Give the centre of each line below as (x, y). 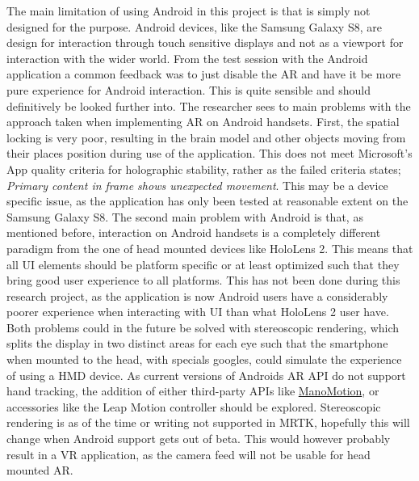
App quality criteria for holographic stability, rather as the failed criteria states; (204, 169)
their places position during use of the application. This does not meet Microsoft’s (209, 153)
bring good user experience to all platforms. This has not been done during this (203, 280)
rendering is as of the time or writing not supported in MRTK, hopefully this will (208, 422)
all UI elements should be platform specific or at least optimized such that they (203, 264)
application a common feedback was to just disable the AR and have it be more (204, 74)
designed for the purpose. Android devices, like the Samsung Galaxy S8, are (194, 26)
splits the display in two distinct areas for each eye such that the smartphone (197, 343)
